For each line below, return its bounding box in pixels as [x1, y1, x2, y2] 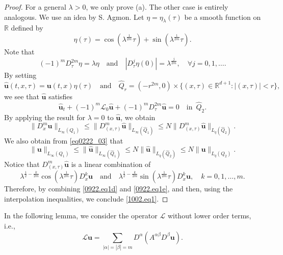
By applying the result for [4, 111, 86, 122]
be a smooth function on [184, 11, 261, 22]
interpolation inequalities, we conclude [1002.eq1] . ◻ [4, 193, 168, 204]
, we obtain [120, 111, 156, 122]
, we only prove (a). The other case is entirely [86, 2, 228, 12]
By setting [4, 70, 37, 80]
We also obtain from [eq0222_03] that [4, 135, 123, 146]
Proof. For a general [4, 2, 66, 12]
